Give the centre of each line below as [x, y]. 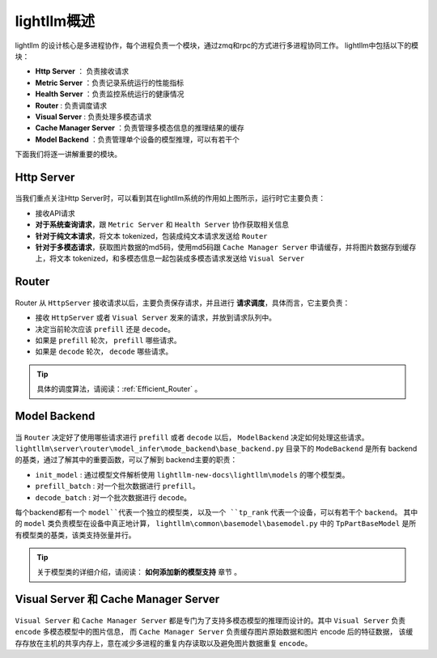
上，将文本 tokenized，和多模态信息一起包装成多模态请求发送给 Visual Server [170, 258]
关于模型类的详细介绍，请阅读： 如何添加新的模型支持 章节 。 [139, 572]
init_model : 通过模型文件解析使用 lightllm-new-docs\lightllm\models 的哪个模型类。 [192, 474]
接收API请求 [55, 213]
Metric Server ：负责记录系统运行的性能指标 [110, 83]
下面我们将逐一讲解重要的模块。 [68, 155]
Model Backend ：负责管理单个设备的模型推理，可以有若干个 [138, 139]
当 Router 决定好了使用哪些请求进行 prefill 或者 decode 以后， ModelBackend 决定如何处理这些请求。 [192, 437]
